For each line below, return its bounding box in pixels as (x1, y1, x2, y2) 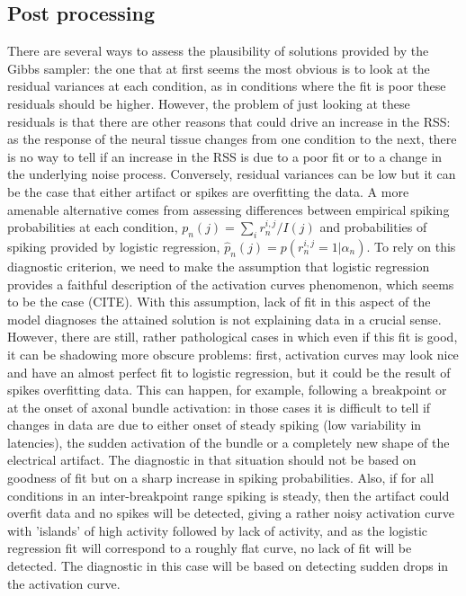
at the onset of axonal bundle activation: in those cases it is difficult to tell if (7, 397, 431, 416)
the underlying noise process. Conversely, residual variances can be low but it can (7, 165, 456, 183)
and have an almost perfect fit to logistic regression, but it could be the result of (7, 362, 451, 381)
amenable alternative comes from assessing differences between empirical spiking (7, 200, 450, 218)
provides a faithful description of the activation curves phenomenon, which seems (7, 274, 454, 293)
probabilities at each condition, (7, 218, 178, 236)
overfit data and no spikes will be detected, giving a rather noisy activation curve (7, 503, 454, 522)
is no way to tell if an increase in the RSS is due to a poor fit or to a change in (7, 147, 443, 165)
